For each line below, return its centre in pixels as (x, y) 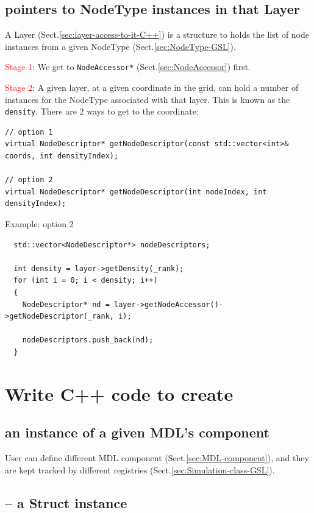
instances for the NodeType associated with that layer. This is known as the (148, 99)
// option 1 (29, 132)
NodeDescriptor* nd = (66, 304)
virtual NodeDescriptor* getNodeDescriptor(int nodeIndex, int (136, 192)
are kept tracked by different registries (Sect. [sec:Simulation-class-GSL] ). (140, 469)
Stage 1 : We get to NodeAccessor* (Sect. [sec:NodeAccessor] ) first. (128, 67)
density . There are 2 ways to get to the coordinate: (102, 111)
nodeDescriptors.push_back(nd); (88, 340)
